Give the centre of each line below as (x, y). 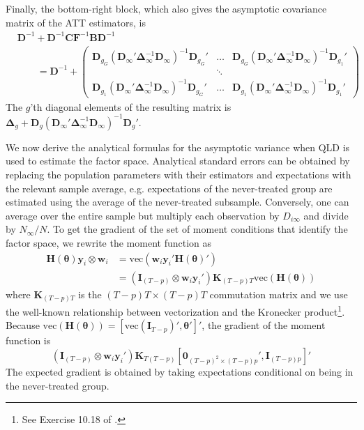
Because (23, 325)
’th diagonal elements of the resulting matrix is (131, 106)
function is (28, 340)
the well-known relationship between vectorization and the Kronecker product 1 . (175, 310)
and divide (326, 215)
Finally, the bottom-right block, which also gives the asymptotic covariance (166, 8)
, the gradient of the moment (264, 325)
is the (90, 294)
